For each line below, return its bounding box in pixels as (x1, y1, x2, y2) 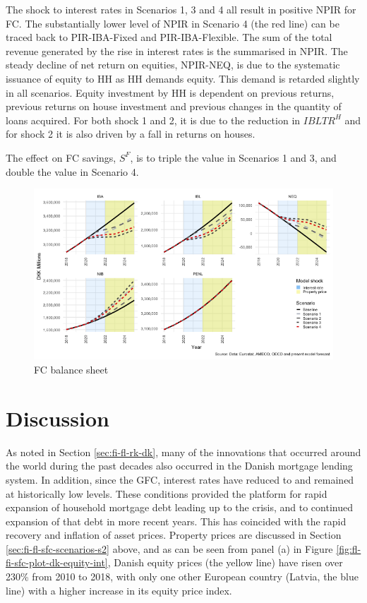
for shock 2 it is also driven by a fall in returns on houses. (6, 126, 255, 141)
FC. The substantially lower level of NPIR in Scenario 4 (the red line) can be (6, 16, 339, 30)
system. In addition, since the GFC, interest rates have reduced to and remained (6, 472, 354, 486)
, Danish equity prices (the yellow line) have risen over (107, 555, 343, 570)
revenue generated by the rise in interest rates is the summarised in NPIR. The (6, 43, 348, 58)
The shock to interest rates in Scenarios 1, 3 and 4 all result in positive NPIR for (6, 2, 356, 16)
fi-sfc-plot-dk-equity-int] (6, 555, 108, 570)
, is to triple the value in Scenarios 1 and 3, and (130, 150, 337, 165)
